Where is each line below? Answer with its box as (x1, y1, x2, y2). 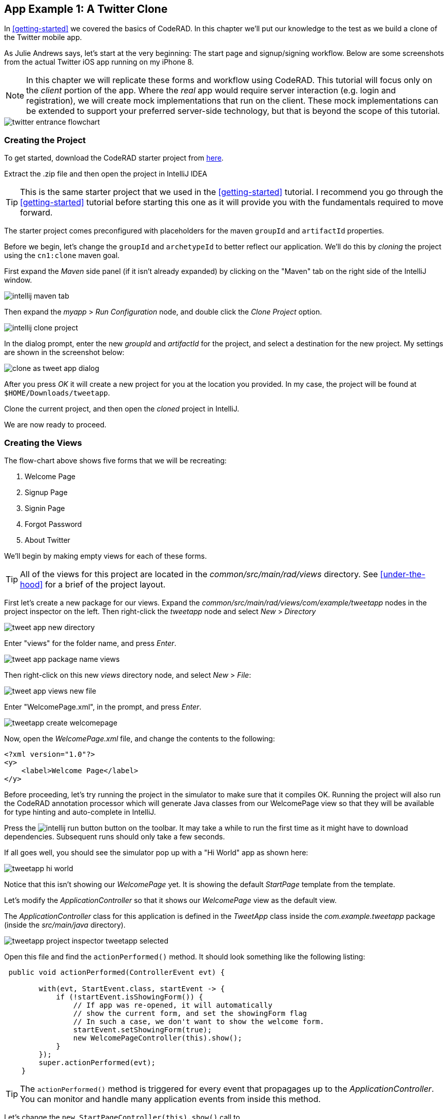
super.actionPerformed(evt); (38, 1058, 156, 1067)
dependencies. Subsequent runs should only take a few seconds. (4, 832, 225, 841)
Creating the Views (4, 437, 82, 448)
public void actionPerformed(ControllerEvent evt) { (8, 968, 225, 976)
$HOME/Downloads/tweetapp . (4, 388, 110, 398)
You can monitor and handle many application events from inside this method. (20, 1093, 321, 1104)
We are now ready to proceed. (4, 420, 107, 429)
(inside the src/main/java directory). (4, 920, 126, 929)
